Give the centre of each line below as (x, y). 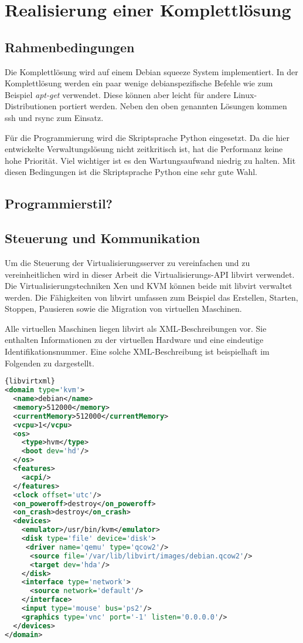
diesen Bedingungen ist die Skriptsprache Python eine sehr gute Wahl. (131, 172)
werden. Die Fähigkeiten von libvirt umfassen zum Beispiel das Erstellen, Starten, (151, 297)
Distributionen (31, 106)
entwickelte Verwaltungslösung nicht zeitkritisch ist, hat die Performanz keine (144, 149)
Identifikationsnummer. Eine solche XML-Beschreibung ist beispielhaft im (137, 351)
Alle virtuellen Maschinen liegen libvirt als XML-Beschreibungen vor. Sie (136, 328)
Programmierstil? (59, 203)
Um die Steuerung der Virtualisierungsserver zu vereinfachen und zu (127, 262)
